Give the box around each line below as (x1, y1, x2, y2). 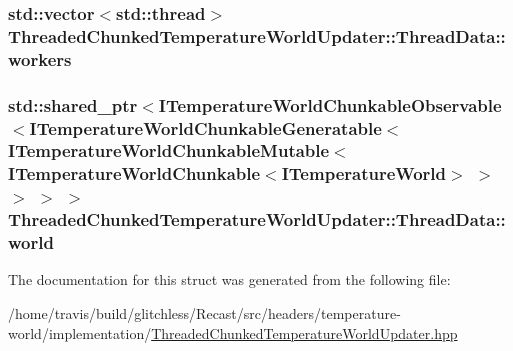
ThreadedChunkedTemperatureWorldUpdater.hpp (151, 322, 458, 343)
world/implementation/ (8, 322, 152, 343)
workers (8, 46, 72, 71)
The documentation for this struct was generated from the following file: (8, 269, 451, 290)
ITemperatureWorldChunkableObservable (158, 92, 502, 117)
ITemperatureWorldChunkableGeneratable (29, 115, 382, 140)
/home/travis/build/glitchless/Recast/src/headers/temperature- (8, 303, 401, 324)
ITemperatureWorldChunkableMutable (8, 138, 330, 163)
